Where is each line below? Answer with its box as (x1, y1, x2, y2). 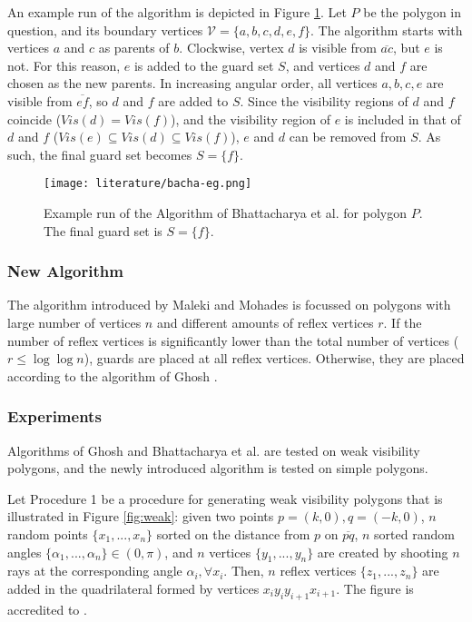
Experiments (7, 405, 102, 428)
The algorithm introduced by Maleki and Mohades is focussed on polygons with (7, 295, 451, 314)
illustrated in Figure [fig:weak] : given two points (7, 507, 274, 526)
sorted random (374, 524, 455, 543)
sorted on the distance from (156, 524, 310, 543)
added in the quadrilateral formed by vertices (7, 578, 260, 597)
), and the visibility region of (171, 109, 330, 128)
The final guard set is (44, 221, 162, 240)
